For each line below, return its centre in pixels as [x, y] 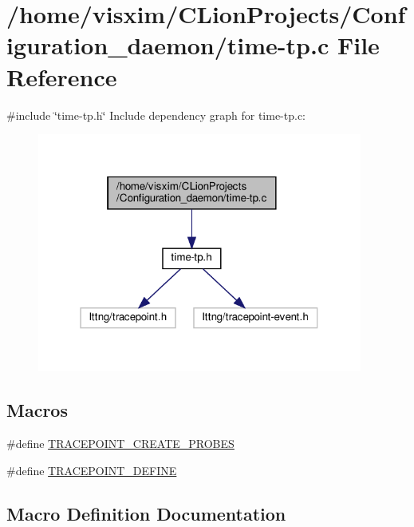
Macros [37, 410]
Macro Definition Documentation [146, 513]
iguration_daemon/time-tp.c [168, 45]
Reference [62, 76]
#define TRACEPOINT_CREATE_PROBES [120, 444]
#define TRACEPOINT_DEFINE [92, 470]
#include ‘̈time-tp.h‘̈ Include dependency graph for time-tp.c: [156, 115]
